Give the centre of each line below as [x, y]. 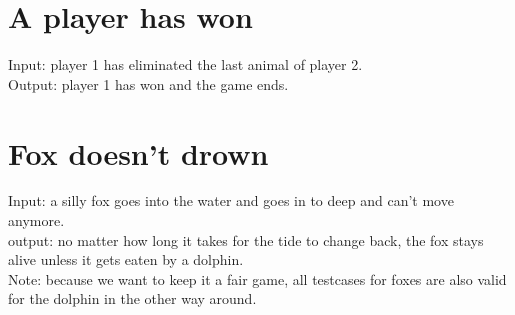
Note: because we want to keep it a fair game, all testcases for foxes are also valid [257, 278]
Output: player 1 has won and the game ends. [148, 83]
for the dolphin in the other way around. [132, 298]
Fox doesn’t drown [138, 152]
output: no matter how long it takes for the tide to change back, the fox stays [246, 239]
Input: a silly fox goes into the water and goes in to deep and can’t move [231, 200]
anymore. [36, 220]
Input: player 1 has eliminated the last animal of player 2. [185, 64]
